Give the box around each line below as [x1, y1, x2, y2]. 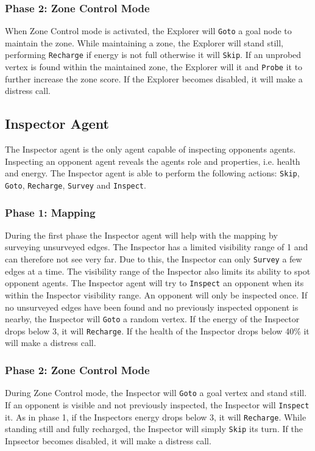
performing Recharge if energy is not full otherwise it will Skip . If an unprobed [5, 48, 302, 61]
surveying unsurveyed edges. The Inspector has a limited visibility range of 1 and [5, 240, 308, 253]
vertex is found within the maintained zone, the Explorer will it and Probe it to [5, 60, 303, 73]
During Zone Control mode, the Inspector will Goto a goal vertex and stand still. [5, 386, 307, 399]
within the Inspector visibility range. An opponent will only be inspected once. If [5, 288, 308, 301]
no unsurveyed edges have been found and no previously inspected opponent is [5, 300, 299, 313]
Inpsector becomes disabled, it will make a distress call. [5, 434, 211, 447]
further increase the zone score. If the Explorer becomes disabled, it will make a [5, 72, 303, 85]
